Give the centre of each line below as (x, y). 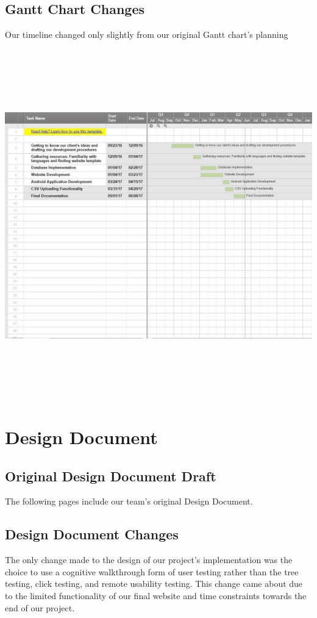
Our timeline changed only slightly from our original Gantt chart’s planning (147, 34)
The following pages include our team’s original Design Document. (129, 501)
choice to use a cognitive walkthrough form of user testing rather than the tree (152, 571)
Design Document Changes (92, 534)
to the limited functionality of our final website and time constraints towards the (156, 596)
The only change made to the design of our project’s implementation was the (149, 560)
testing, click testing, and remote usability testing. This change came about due (154, 584)
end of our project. (40, 607)
